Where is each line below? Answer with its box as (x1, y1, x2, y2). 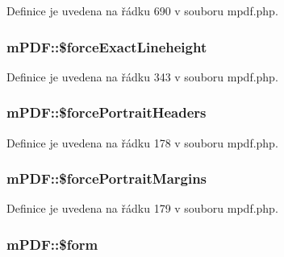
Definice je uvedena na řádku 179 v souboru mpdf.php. (6, 200, 278, 217)
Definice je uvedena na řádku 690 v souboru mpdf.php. (6, 2, 278, 19)
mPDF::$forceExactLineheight (6, 36, 207, 56)
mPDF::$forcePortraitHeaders (6, 102, 207, 122)
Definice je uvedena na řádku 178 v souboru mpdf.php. (6, 134, 278, 151)
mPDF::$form (6, 234, 98, 254)
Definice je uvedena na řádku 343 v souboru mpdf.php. (6, 68, 278, 85)
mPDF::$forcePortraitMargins (6, 168, 207, 189)
